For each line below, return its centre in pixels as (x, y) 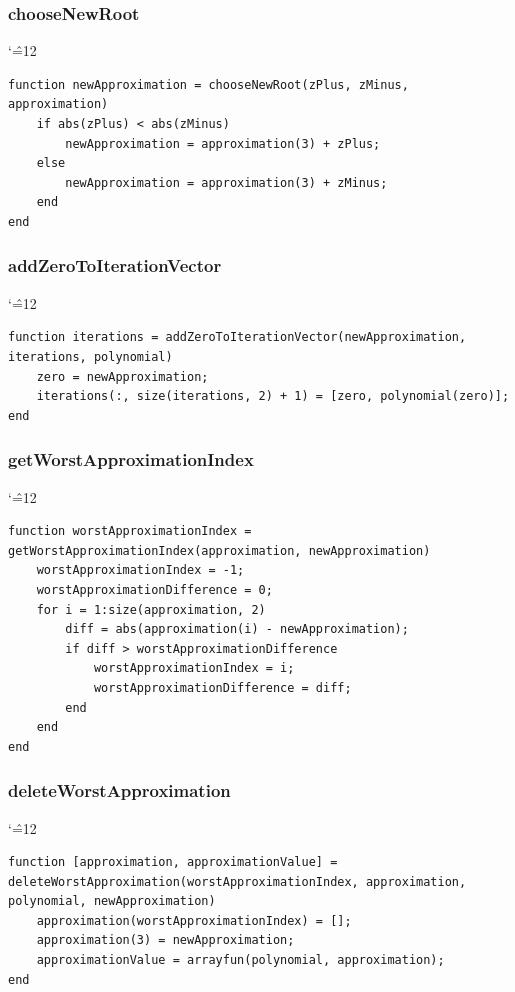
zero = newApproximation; (122, 376)
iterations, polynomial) (90, 356)
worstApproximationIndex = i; (194, 668)
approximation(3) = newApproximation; (165, 940)
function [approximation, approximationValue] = (173, 862)
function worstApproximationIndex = (130, 531)
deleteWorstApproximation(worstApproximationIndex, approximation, (237, 881)
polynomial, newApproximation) (112, 901)
